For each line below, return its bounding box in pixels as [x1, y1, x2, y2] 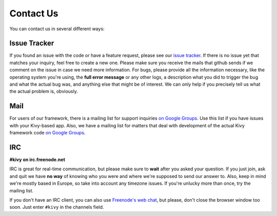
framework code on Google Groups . [9, 130, 86, 136]
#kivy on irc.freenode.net [9, 156, 65, 163]
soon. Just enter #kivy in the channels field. [9, 204, 104, 210]
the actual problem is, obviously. [9, 88, 78, 94]
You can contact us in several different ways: [9, 26, 105, 32]
